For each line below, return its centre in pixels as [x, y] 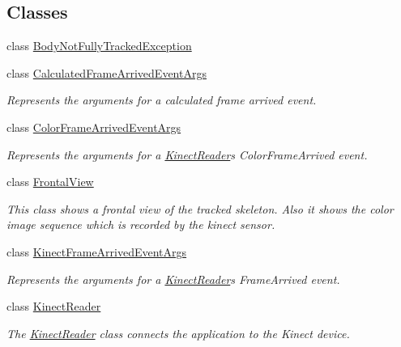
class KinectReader [54, 306]
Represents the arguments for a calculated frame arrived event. [162, 100]
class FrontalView [50, 182]
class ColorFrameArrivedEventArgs [94, 127]
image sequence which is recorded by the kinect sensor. [141, 224]
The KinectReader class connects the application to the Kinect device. [178, 333]
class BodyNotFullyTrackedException [99, 46]
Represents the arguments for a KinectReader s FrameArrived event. [173, 279]
